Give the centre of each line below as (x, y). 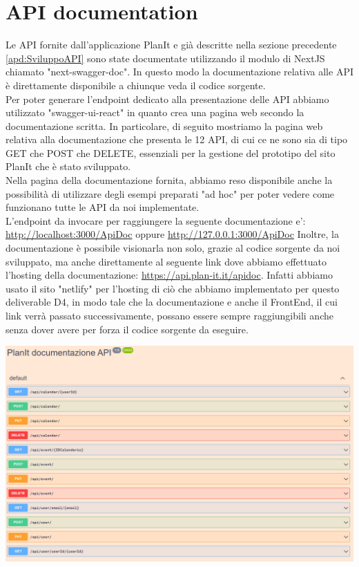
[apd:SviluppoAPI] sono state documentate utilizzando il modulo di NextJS (165, 58)
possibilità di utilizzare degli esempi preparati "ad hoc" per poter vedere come (170, 193)
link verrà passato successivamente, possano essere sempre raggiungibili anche (169, 315)
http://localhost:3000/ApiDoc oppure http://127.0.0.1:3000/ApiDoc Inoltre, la (172, 234)
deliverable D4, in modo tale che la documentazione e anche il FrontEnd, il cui (172, 302)
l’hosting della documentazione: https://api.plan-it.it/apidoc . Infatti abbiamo (169, 275)
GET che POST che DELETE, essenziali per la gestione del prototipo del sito (171, 152)
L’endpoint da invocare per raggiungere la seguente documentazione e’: (156, 220)
